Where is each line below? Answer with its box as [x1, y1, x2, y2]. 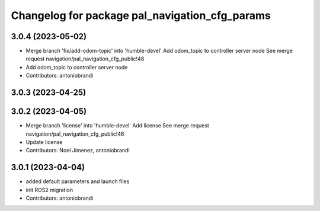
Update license [25, 138, 63, 145]
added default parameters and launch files [25, 178, 130, 185]
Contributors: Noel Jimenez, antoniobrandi [25, 147, 130, 154]
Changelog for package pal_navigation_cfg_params [11, 9, 271, 22]
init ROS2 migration [25, 186, 73, 193]
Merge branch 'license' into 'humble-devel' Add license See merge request [25, 122, 210, 129]
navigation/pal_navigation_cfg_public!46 [25, 130, 124, 138]
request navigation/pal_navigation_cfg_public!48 [25, 55, 145, 62]
